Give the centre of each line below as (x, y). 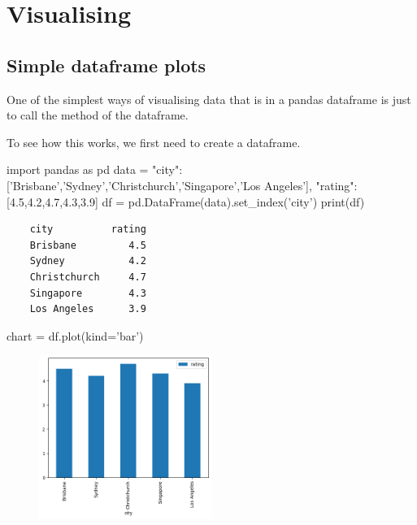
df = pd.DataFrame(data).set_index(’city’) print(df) (233, 201)
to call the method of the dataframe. (98, 115)
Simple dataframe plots (106, 65)
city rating (88, 230)
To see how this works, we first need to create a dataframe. (154, 142)
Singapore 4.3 (88, 293)
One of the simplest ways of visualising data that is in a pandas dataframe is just (209, 99)
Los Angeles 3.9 (88, 309)
